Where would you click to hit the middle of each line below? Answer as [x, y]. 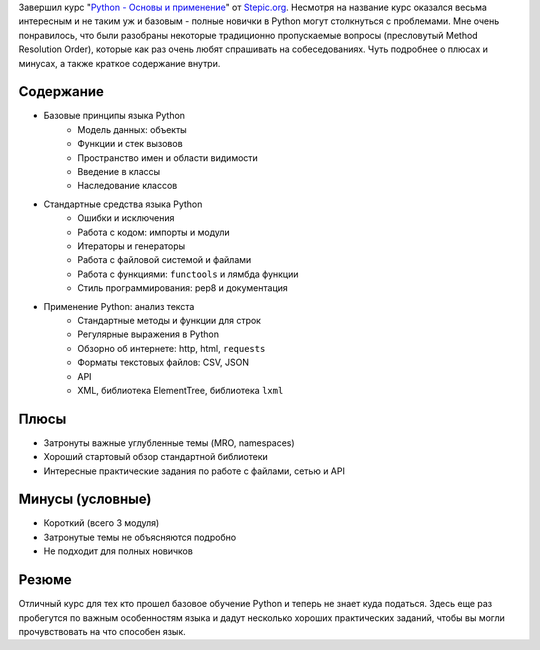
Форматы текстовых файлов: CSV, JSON [163, 362]
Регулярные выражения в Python [148, 334]
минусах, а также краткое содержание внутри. [119, 63]
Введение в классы [119, 172]
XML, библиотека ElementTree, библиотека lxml [180, 390]
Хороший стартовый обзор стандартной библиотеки [156, 457]
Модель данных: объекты [132, 129]
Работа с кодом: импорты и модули [153, 232]
